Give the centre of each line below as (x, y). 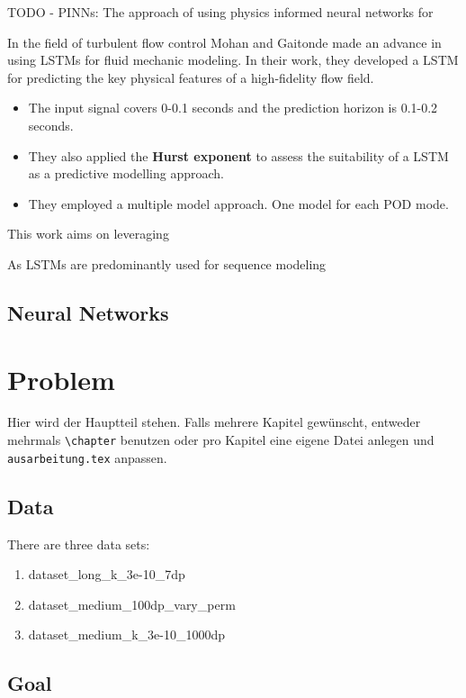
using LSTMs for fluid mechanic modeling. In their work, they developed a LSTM (233, 60)
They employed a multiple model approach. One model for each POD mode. (238, 203)
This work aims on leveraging (88, 234)
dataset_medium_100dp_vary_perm (132, 604)
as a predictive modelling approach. (126, 173)
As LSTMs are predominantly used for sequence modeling (167, 263)
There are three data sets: (79, 544)
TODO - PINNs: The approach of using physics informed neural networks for (220, 12)
